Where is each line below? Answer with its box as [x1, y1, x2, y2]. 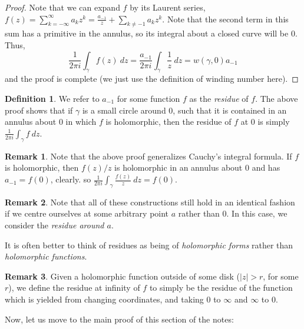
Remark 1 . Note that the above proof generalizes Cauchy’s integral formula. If [5, 149, 292, 162]
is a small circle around [82, 104, 166, 116]
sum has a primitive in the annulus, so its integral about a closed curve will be [5, 27, 289, 39]
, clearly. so [50, 173, 91, 185]
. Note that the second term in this [162, 12, 289, 25]
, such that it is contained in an [173, 104, 287, 116]
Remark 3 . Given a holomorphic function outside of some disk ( [5, 270, 240, 282]
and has [252, 161, 280, 174]
